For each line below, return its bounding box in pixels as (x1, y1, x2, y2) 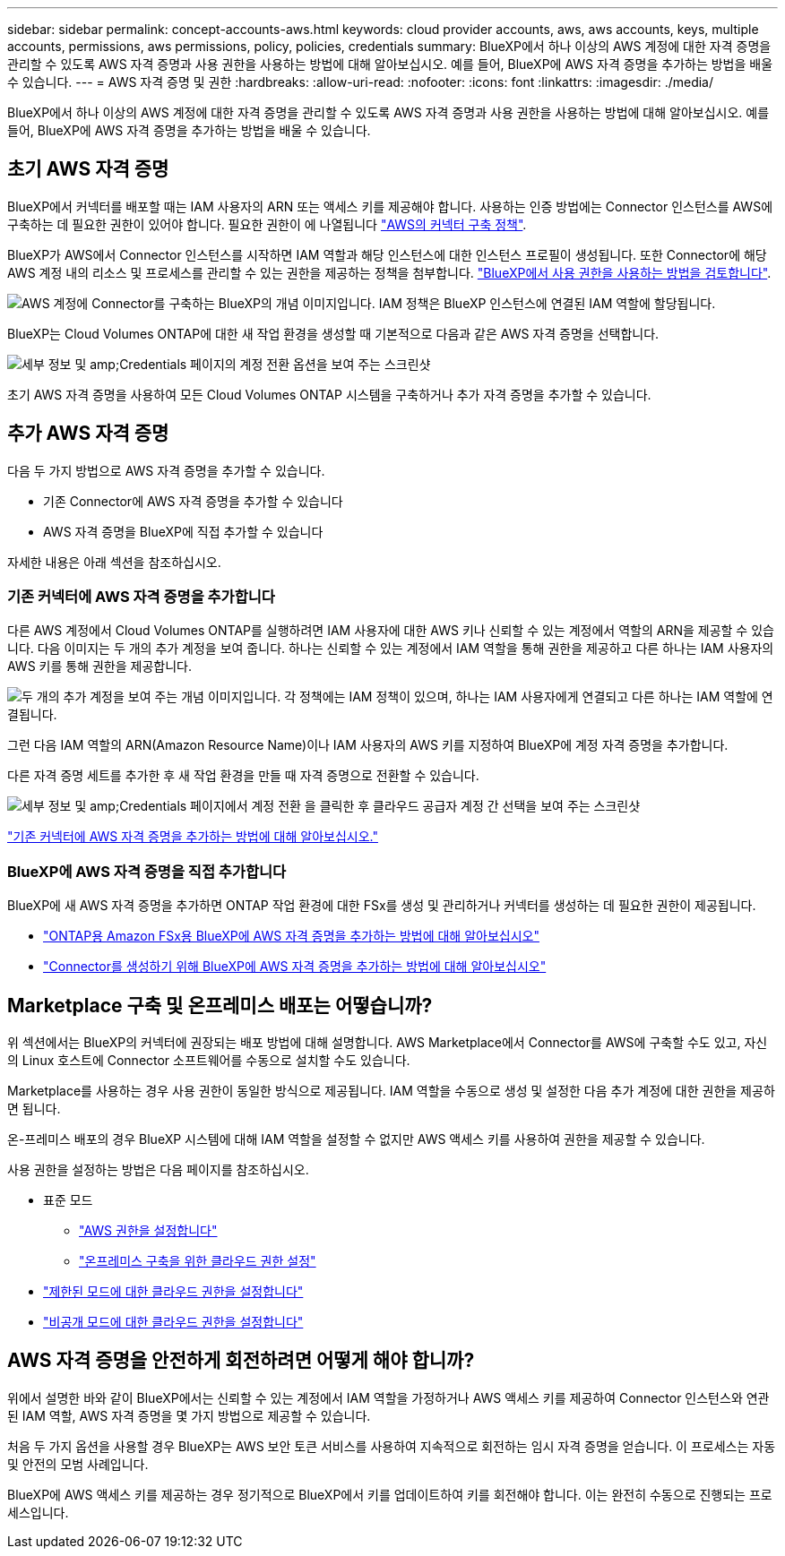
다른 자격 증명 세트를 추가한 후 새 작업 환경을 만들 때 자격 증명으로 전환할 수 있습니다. (7, 768, 479, 784)
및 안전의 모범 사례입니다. (7, 1456, 149, 1472)
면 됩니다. (7, 1101, 61, 1117)
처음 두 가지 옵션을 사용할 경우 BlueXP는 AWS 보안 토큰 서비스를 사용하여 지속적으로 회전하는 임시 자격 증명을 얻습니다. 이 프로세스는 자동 (7, 1438, 776, 1454)
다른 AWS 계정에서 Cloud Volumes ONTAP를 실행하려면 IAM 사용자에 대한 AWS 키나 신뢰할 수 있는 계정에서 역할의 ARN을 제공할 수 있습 (7, 623, 774, 639)
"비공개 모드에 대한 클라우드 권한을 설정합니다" (43, 1314, 304, 1330)
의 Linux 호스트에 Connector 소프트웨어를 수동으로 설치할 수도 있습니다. (7, 1053, 410, 1069)
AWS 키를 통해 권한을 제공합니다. (7, 658, 192, 675)
